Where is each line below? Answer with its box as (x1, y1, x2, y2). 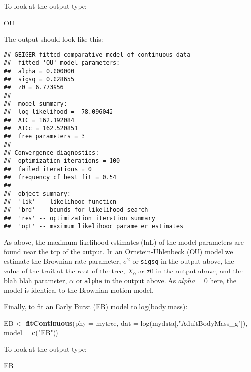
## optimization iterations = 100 (4, 157, 120, 165)
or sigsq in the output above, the (132, 256, 234, 266)
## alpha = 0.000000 (4, 68, 75, 75)
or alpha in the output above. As (76, 275, 176, 285)
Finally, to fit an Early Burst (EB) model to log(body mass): (4, 301, 188, 311)
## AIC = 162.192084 (4, 117, 75, 124)
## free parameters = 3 (4, 133, 85, 140)
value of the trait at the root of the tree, (4, 266, 125, 276)
